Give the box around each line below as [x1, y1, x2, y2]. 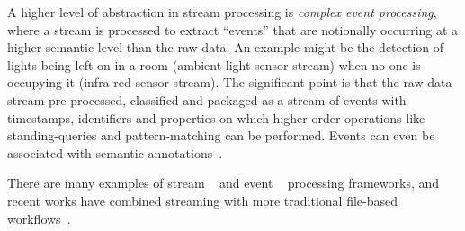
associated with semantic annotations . [7, 143, 223, 162]
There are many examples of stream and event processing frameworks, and [7, 173, 440, 192]
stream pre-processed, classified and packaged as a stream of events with [7, 90, 407, 109]
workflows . [7, 209, 71, 227]
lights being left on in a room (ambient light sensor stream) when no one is [7, 55, 421, 74]
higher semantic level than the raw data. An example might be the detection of [7, 38, 444, 57]
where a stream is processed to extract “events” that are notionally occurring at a [7, 20, 459, 39]
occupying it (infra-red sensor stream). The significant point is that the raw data [7, 73, 452, 92]
